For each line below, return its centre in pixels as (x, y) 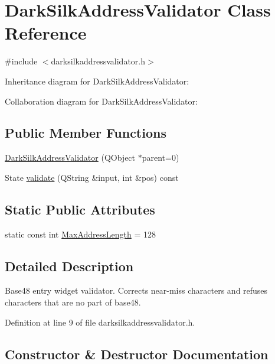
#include (21, 61)
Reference (46, 33)
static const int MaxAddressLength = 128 (81, 234)
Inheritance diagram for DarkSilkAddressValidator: (97, 81)
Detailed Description (69, 266)
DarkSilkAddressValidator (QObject (70, 157)
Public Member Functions (86, 133)
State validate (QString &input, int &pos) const (92, 177)
